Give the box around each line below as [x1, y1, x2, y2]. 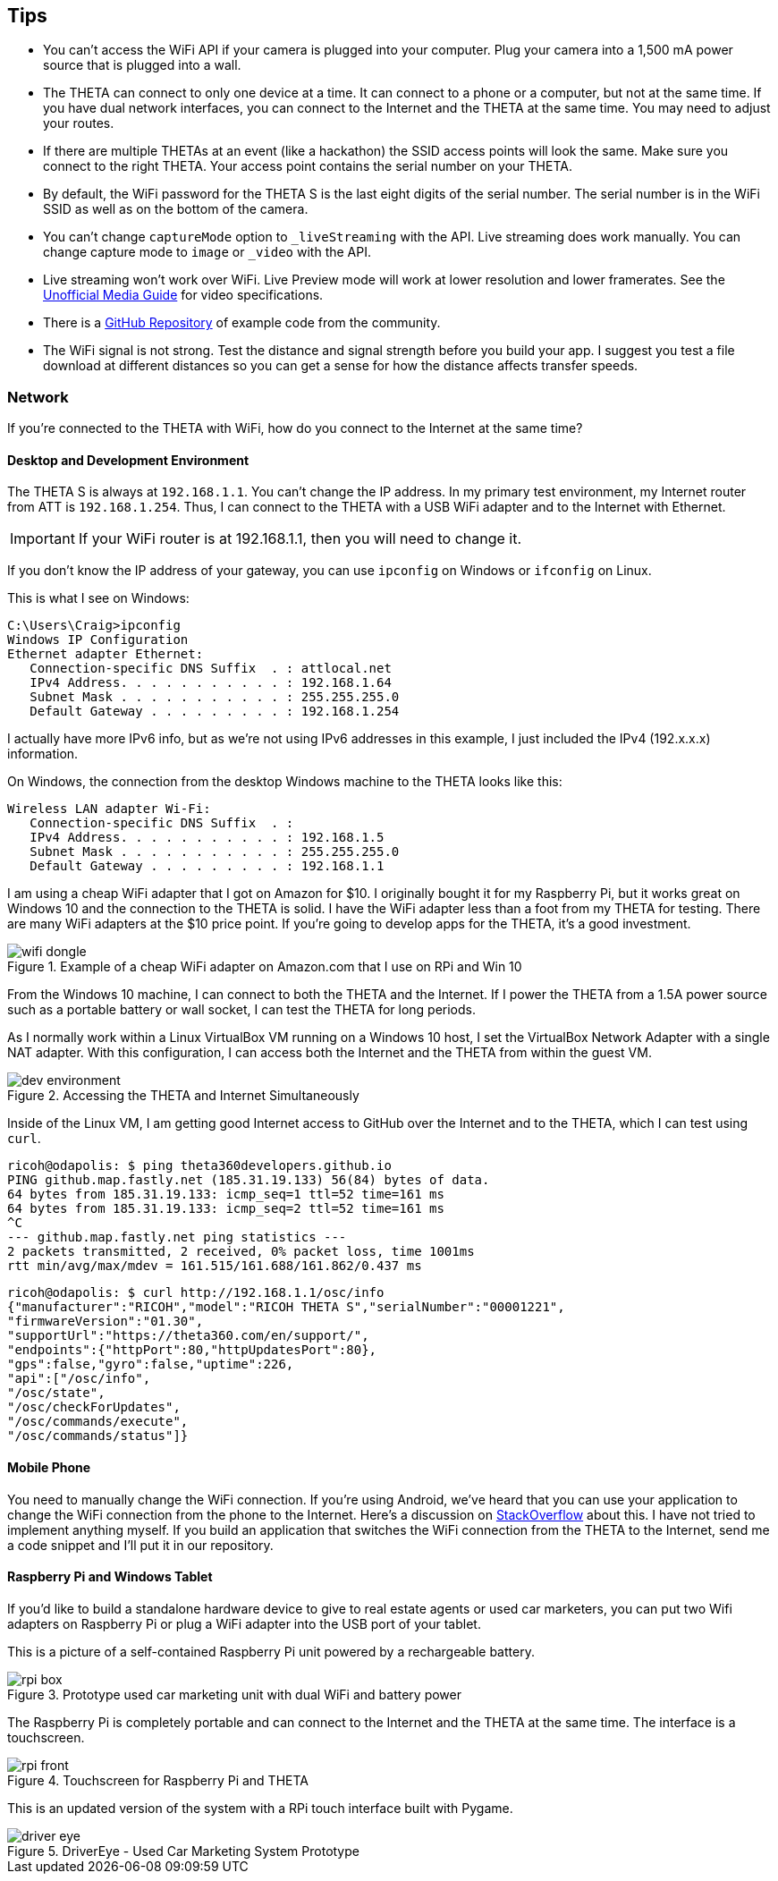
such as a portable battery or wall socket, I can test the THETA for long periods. [7, 1002, 477, 1018]
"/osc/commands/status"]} [7, 1428, 189, 1444]
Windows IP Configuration [7, 632, 189, 648]
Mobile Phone [7, 1460, 91, 1475]
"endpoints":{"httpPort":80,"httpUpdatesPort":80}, [7, 1343, 377, 1358]
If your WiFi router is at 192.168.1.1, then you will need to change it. [78, 530, 522, 548]
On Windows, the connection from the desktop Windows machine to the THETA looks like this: [7, 774, 562, 790]
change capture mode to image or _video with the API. [43, 244, 371, 260]
